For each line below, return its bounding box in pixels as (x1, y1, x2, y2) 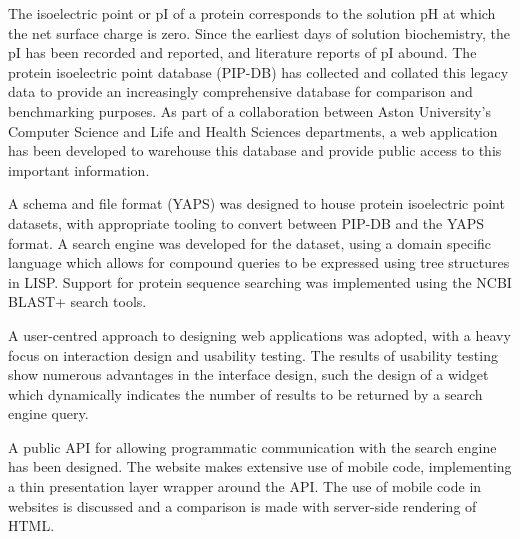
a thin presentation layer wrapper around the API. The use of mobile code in (8, 476, 482, 497)
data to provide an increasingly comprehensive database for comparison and (8, 81, 473, 102)
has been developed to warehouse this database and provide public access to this (8, 140, 502, 161)
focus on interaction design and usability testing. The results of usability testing (8, 344, 498, 365)
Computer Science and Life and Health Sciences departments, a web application (8, 120, 498, 141)
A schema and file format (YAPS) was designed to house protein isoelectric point (8, 193, 505, 214)
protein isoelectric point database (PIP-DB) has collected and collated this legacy (8, 61, 509, 82)
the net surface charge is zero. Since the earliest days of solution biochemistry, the (8, 22, 510, 43)
